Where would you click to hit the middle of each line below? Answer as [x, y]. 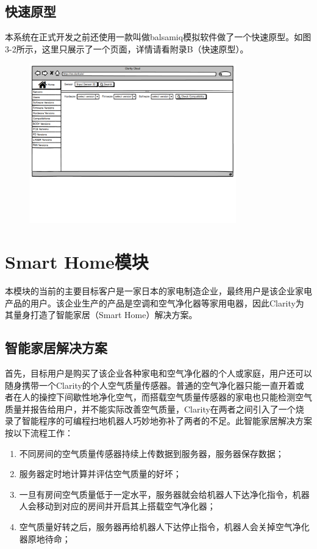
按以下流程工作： [39, 433]
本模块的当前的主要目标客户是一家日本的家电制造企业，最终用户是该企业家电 [158, 291]
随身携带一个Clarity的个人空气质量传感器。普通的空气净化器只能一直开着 [150, 385]
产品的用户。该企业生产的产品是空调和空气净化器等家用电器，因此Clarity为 [155, 303]
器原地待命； [45, 538]
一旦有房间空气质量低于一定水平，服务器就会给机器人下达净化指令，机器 [164, 494]
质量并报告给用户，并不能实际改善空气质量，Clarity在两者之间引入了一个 [150, 409]
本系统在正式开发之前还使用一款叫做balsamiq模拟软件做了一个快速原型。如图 [158, 37]
